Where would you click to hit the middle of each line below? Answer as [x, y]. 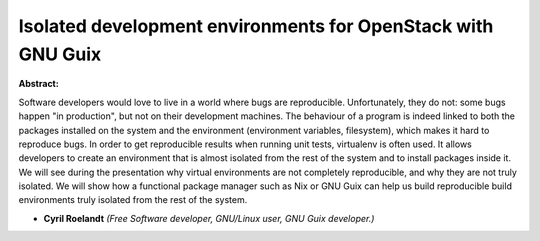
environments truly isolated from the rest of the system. [133, 200]
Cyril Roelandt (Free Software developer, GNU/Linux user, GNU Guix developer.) [209, 218]
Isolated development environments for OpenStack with [256, 26]
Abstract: [38, 84]
